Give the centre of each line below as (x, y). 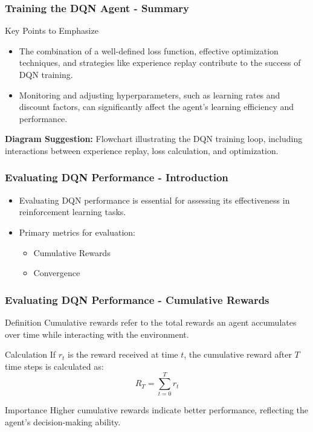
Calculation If (31, 354)
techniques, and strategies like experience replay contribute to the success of (160, 63)
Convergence (57, 273)
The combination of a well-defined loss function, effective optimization (149, 50)
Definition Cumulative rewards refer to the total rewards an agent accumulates (151, 322)
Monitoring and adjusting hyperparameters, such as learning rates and (150, 95)
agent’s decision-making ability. (63, 422)
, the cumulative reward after (238, 354)
